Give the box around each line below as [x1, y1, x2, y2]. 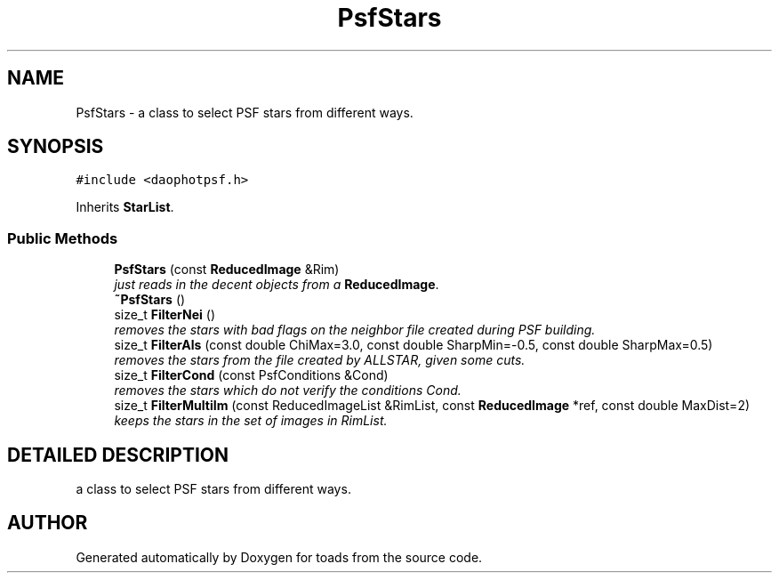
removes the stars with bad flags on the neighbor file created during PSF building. [114, 322, 596, 338]
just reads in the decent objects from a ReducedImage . [114, 277, 439, 293]
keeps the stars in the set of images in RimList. [114, 413, 388, 429]
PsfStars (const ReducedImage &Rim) [114, 262, 340, 278]
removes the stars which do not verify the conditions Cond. [114, 383, 462, 399]
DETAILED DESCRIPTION [7, 443, 229, 466]
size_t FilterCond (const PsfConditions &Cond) [114, 367, 389, 383]
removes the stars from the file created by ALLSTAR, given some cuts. [114, 352, 526, 368]
